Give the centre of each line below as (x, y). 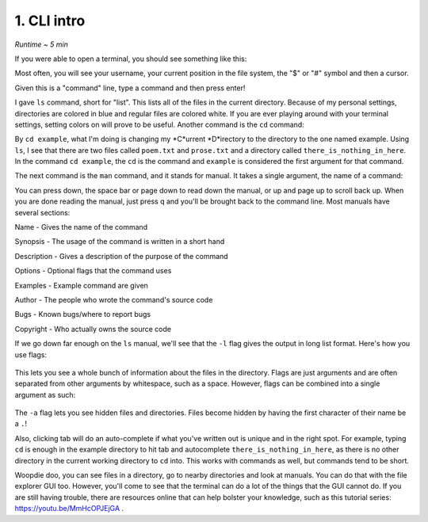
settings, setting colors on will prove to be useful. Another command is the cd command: (159, 124)
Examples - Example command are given (81, 285)
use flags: (31, 354)
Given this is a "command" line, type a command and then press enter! (130, 88)
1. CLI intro (50, 21)
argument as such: (45, 394)
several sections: (42, 212)
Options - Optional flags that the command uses (93, 271)
